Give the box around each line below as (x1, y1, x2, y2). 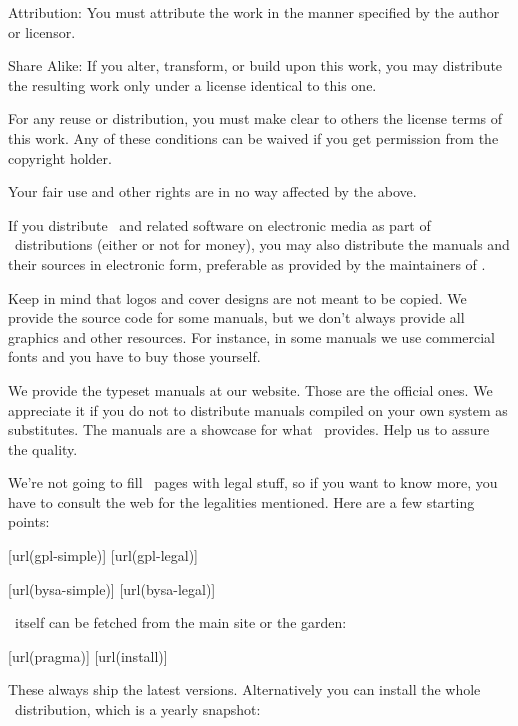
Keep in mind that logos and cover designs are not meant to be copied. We (8, 287, 467, 308)
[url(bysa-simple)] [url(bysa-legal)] (8, 578, 216, 599)
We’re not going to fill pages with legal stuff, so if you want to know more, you (8, 472, 498, 493)
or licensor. (8, 21, 76, 42)
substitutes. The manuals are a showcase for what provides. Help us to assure (8, 419, 490, 440)
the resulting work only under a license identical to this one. (8, 74, 377, 95)
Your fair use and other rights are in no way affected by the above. (8, 181, 417, 202)
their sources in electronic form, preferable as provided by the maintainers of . (8, 253, 486, 274)
